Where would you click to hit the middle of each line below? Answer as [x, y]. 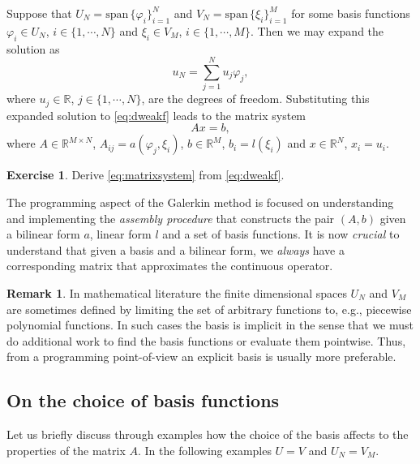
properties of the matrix [66, 450]
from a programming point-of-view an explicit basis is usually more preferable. [201, 357]
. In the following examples [204, 450]
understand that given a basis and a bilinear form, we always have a [176, 249]
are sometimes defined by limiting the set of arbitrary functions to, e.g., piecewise [209, 309]
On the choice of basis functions [143, 400]
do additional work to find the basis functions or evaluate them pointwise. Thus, [206, 340]
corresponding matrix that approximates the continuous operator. [170, 266]
